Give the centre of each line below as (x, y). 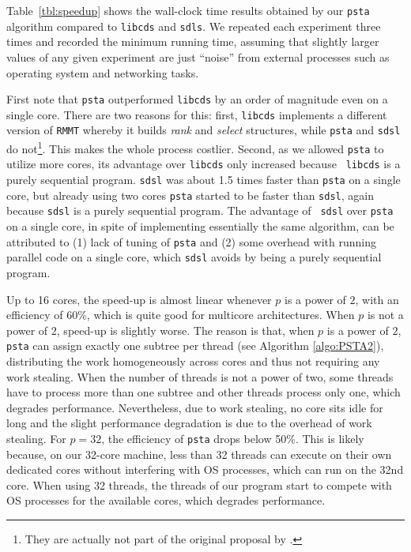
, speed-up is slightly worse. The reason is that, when (185, 330)
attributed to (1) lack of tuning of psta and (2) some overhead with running (191, 241)
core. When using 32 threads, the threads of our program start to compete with (199, 484)
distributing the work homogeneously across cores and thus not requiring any (193, 360)
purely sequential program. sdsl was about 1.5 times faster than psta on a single (204, 180)
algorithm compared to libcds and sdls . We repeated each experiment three (194, 26)
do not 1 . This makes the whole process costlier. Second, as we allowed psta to (195, 147)
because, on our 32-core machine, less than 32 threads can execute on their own (199, 454)
